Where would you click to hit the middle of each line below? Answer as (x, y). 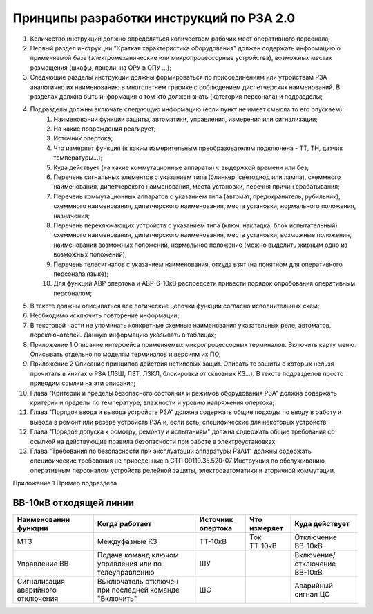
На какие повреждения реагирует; (105, 129)
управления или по (130, 564)
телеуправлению (126, 573)
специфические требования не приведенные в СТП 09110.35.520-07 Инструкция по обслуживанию (177, 461)
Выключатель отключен (138, 582)
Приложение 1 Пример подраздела (65, 483)
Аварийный (314, 586)
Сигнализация (41, 582)
